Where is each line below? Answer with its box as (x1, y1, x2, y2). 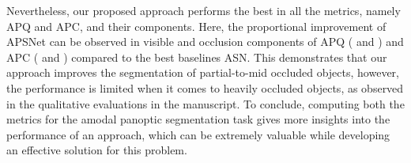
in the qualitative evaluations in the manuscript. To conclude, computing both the (6, 95, 405, 112)
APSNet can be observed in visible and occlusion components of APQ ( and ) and (6, 33, 404, 50)
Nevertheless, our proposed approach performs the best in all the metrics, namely (6, 2, 401, 18)
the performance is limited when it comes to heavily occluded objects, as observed (6, 79, 404, 96)
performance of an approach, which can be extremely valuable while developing (6, 126, 390, 142)
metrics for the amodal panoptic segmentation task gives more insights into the (6, 111, 390, 127)
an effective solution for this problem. (6, 142, 187, 158)
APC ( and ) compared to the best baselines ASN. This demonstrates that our (6, 48, 387, 65)
